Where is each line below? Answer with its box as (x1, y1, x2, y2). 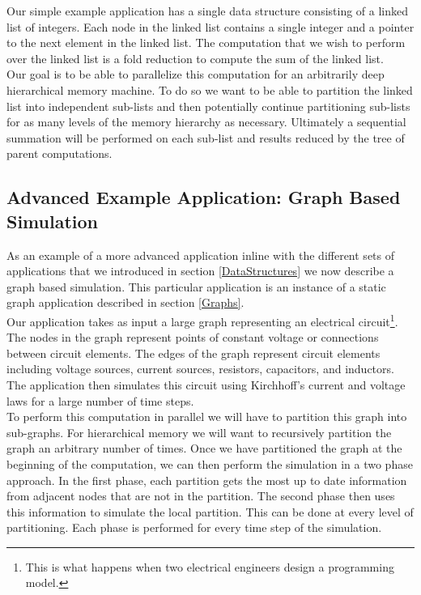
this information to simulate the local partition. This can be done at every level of (6, 503, 414, 520)
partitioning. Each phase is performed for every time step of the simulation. (6, 519, 382, 536)
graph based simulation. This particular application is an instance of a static (6, 278, 386, 295)
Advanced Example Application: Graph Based (6, 185, 401, 210)
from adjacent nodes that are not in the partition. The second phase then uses (6, 487, 395, 504)
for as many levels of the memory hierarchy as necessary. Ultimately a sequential (6, 113, 406, 130)
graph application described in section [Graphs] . (6, 294, 245, 311)
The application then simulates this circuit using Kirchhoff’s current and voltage (6, 376, 406, 393)
